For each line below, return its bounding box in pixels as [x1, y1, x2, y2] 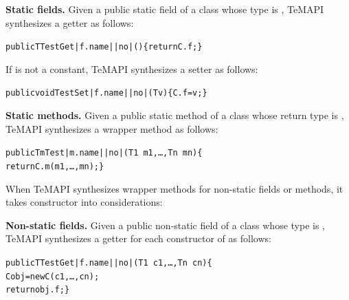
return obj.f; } [5, 285, 70, 295]
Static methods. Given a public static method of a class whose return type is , [5, 108, 344, 122]
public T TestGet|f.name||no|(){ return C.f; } [5, 42, 203, 52]
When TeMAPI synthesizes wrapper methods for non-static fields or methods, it [5, 181, 344, 195]
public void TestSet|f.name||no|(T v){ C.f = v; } [5, 88, 207, 98]
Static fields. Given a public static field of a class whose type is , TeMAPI [5, 2, 324, 16]
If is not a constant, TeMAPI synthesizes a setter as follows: [5, 61, 258, 76]
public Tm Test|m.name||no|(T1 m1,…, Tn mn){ [5, 148, 203, 158]
